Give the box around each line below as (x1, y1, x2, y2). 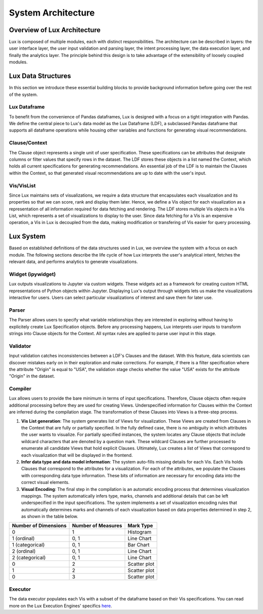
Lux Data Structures (9, 72, 71, 80)
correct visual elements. (21, 480, 70, 485)
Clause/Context (9, 139, 47, 146)
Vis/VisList (9, 182, 36, 189)
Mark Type (127, 522, 153, 529)
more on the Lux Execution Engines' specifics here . (9, 603, 112, 609)
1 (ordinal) (12, 535, 35, 542)
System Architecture (9, 7, 95, 18)
